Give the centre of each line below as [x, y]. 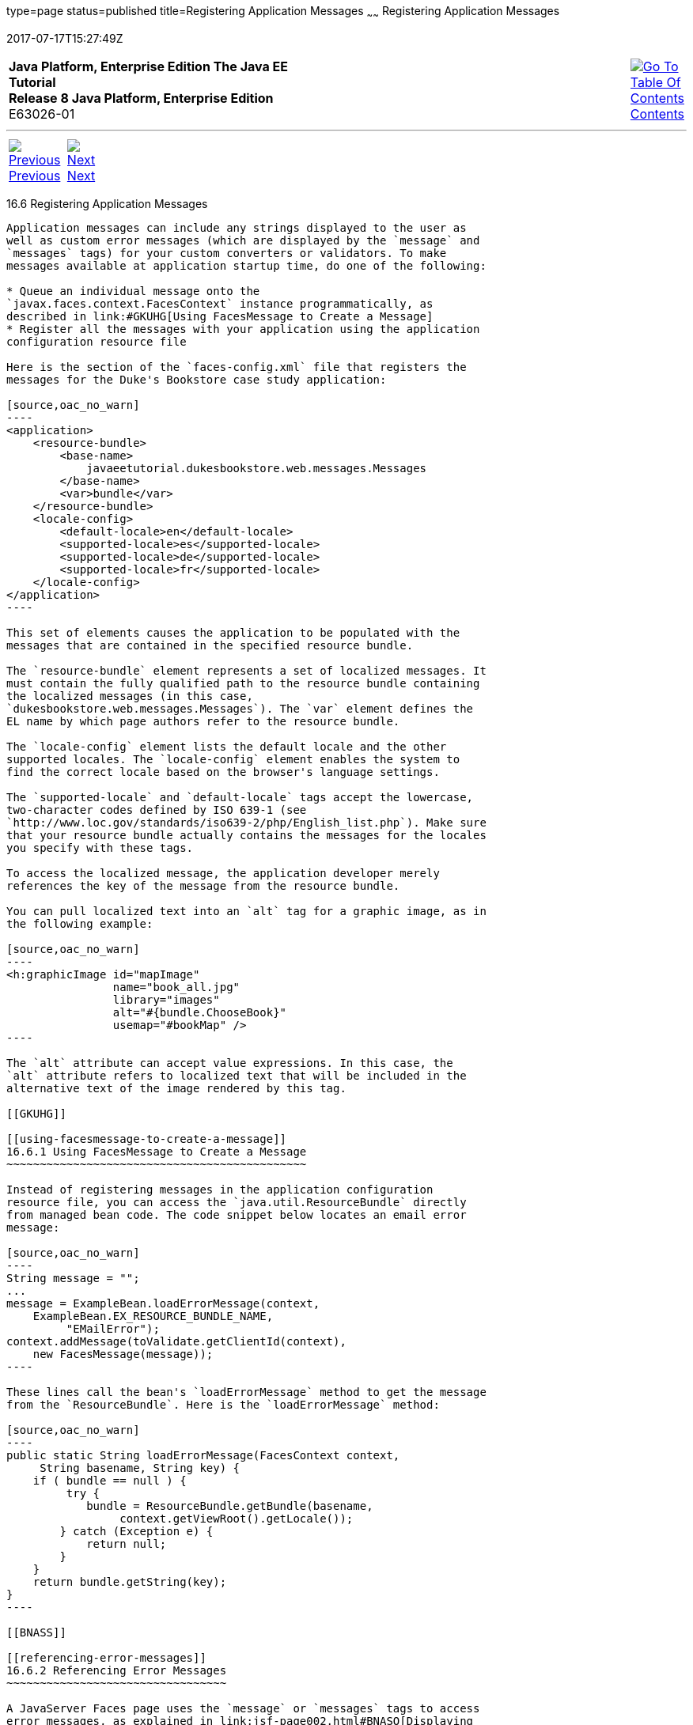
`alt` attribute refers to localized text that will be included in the [237, 1075]
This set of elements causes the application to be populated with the [233, 632]
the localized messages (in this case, [130, 696]
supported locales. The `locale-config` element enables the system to [233, 759]
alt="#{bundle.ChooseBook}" [200, 1012]
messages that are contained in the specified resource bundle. [210, 645]
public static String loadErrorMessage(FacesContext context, [203, 1455]
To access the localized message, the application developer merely [223, 873]
